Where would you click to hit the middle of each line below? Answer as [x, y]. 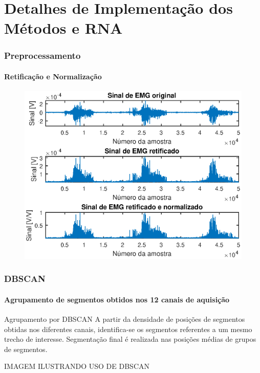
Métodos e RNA [63, 28]
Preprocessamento [42, 56]
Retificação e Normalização [53, 76]
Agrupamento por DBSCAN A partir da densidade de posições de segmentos [125, 319]
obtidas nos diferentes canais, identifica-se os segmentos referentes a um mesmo [128, 329]
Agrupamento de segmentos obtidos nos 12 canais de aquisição [117, 299]
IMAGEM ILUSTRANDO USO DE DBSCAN [77, 366]
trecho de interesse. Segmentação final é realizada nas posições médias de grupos [130, 339]
